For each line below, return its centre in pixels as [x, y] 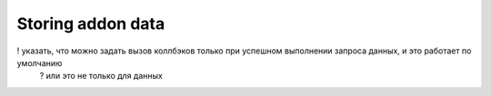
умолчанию [40, 62]
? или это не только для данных [101, 76]
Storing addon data [91, 24]
